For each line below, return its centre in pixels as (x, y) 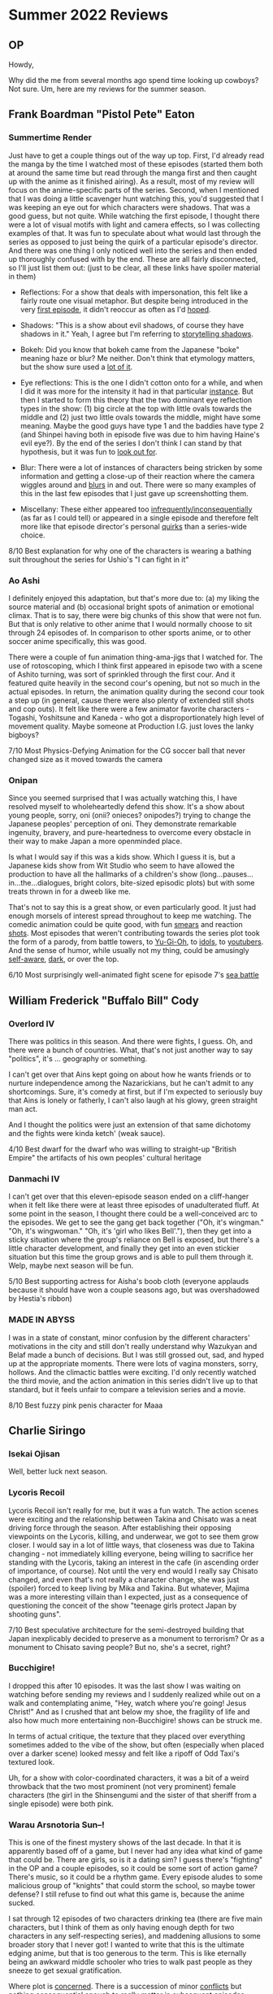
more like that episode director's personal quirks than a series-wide (134, 526)
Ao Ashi (24, 581)
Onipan (23, 780)
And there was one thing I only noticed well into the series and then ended (133, 250)
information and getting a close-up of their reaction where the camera (137, 476)
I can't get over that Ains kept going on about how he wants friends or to (130, 1074)
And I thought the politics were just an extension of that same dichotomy (130, 1125)
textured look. (32, 1761)
